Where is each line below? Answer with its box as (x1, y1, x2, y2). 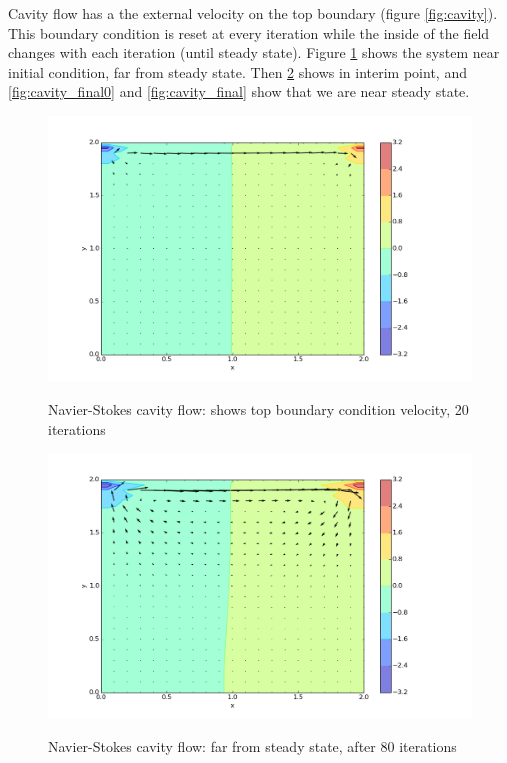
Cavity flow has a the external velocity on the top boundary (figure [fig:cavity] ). (8, 3, 498, 23)
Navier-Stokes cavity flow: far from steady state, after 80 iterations (48, 736, 457, 757)
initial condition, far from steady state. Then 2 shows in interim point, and (8, 61, 467, 82)
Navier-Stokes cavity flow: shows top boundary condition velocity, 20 (48, 398, 469, 419)
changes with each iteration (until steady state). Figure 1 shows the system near (8, 42, 500, 63)
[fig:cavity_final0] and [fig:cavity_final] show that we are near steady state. (8, 81, 470, 102)
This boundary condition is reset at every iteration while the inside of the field (8, 22, 490, 43)
